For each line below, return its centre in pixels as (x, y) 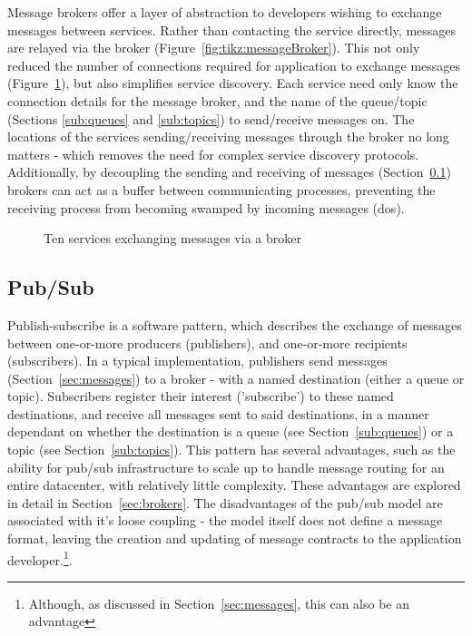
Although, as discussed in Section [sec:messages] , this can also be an (219, 603)
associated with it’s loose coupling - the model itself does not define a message (225, 520)
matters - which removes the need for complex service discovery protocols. (213, 154)
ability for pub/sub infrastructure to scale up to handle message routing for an (226, 467)
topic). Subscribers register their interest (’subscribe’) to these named (201, 396)
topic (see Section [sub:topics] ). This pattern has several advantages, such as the (231, 450)
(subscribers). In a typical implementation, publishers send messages (197, 361)
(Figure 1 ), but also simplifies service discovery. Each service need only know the (233, 83)
